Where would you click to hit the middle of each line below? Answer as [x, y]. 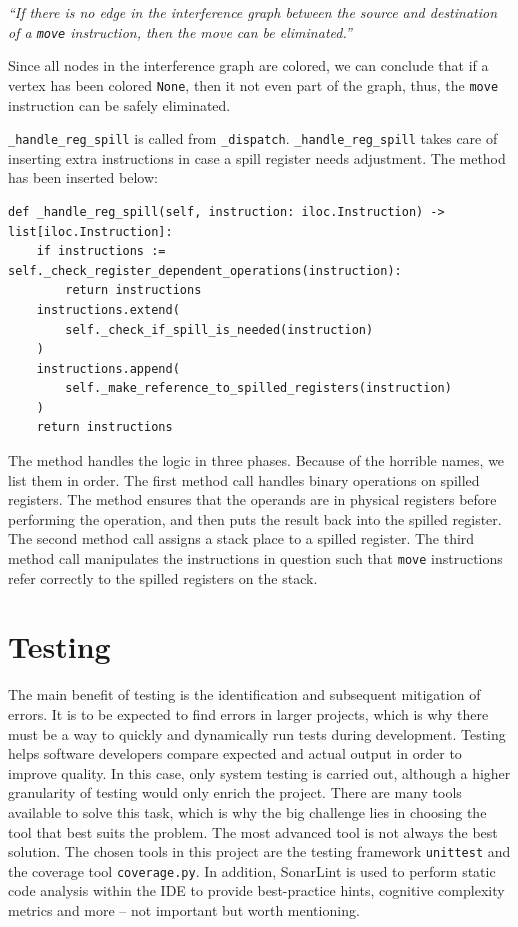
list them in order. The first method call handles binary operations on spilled [244, 479]
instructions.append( [108, 368]
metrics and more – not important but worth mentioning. [184, 910]
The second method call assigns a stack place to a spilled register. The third [241, 538]
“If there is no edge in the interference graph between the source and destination [253, 12]
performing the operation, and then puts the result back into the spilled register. [255, 518]
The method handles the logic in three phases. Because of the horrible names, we [256, 460]
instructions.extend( [108, 309]
